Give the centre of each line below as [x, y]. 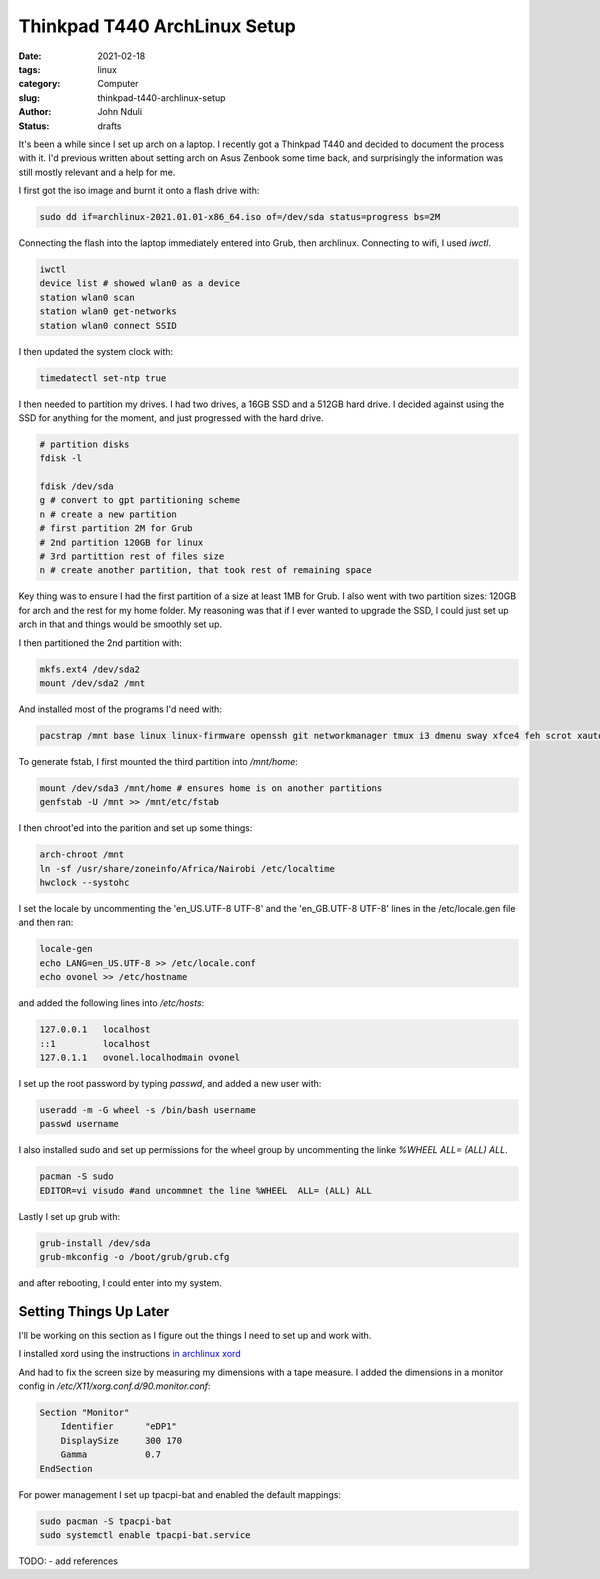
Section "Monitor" [84, 1413]
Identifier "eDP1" [118, 1426]
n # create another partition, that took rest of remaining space [205, 570]
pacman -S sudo [76, 1176]
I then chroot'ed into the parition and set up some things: [135, 828]
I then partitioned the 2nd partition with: [100, 642]
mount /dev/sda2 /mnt [92, 683]
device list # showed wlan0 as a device [139, 283]
